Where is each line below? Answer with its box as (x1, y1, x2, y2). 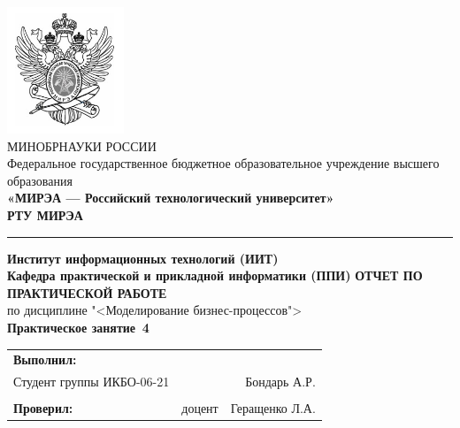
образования (7, 171, 73, 189)
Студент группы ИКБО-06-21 (13, 372, 170, 391)
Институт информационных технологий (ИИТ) (7, 248, 279, 267)
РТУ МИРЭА (7, 205, 83, 224)
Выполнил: (13, 350, 77, 369)
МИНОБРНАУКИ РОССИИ (7, 136, 157, 155)
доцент (181, 399, 218, 417)
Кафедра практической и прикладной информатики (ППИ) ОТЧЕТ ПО (7, 266, 423, 285)
